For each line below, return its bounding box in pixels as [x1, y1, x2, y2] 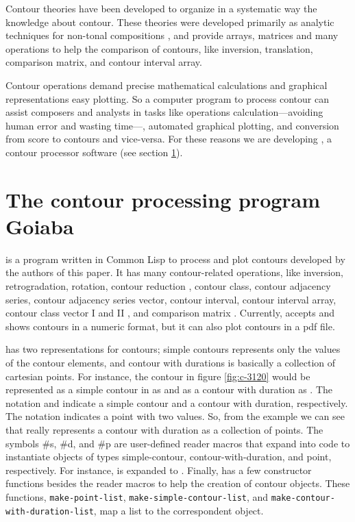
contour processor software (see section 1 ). [5, 145, 183, 159]
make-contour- [271, 493, 335, 503]
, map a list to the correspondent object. [93, 503, 264, 517]
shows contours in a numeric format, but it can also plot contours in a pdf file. [5, 319, 335, 333]
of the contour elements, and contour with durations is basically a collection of [5, 356, 336, 369]
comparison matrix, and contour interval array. [5, 55, 202, 69]
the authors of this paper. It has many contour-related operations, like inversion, [5, 265, 343, 279]
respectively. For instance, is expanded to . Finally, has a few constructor [5, 462, 312, 477]
